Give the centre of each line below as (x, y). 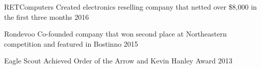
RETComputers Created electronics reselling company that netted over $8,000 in (130, 7)
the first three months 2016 (47, 16)
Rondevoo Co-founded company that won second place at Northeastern (115, 34)
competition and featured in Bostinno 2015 (71, 43)
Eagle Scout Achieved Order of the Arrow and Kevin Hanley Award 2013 (118, 61)
